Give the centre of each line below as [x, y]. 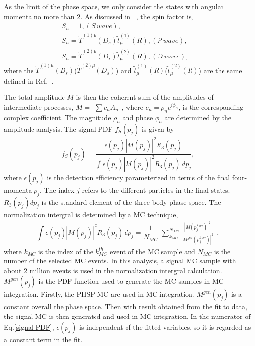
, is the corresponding [211, 106]
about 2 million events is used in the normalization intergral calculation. [113, 270]
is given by [158, 129]
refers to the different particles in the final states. [156, 190]
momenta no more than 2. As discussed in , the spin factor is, [99, 16]
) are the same [220, 70]
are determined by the [198, 117]
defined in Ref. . [29, 80]
